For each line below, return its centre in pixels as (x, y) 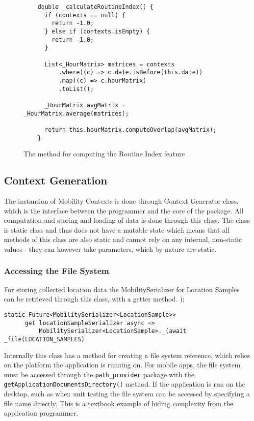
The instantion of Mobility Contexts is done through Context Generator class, (121, 200)
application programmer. (41, 413)
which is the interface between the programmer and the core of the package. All (124, 210)
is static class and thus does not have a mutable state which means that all (117, 229)
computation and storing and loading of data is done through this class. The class (127, 220)
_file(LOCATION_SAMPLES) (44, 339)
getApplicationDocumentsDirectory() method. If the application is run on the (125, 384)
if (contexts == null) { (85, 15)
